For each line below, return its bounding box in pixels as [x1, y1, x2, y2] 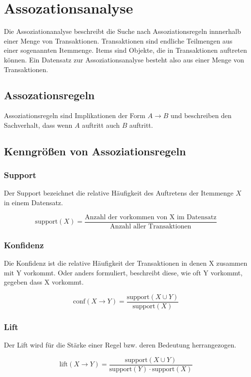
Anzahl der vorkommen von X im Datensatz [84, 213, 217, 221]
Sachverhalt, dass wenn [4, 120, 73, 130]
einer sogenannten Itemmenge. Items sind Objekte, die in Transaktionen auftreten [4, 45, 247, 55]
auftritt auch [82, 120, 120, 130]
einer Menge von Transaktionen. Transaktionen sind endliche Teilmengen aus [4, 35, 233, 45]
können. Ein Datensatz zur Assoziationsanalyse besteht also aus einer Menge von [4, 54, 244, 64]
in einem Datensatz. [4, 197, 63, 208]
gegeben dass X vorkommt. [4, 277, 84, 287]
